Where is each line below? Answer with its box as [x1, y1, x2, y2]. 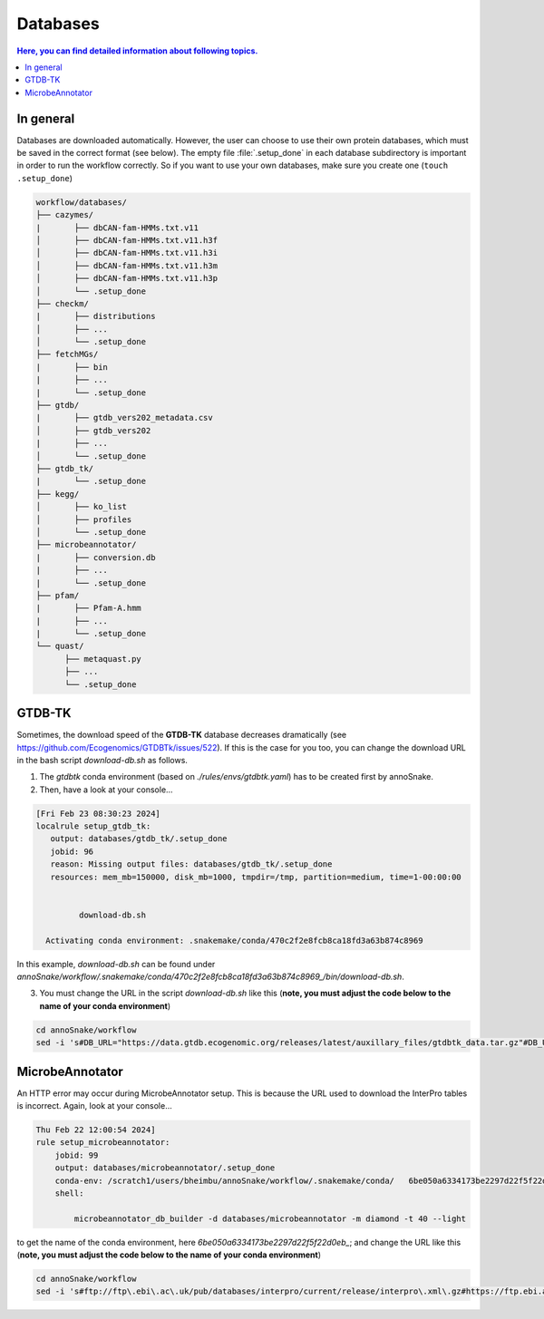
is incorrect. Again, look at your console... [16, 1101, 172, 1110]
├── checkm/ [35, 298, 90, 308]
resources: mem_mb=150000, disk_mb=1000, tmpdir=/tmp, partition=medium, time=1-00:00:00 [50, 871, 461, 882]
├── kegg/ [35, 489, 80, 499]
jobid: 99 [54, 1149, 99, 1160]
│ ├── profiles [35, 514, 132, 525]
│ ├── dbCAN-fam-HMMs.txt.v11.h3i [35, 247, 218, 258]
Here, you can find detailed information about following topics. [16, 45, 258, 56]
